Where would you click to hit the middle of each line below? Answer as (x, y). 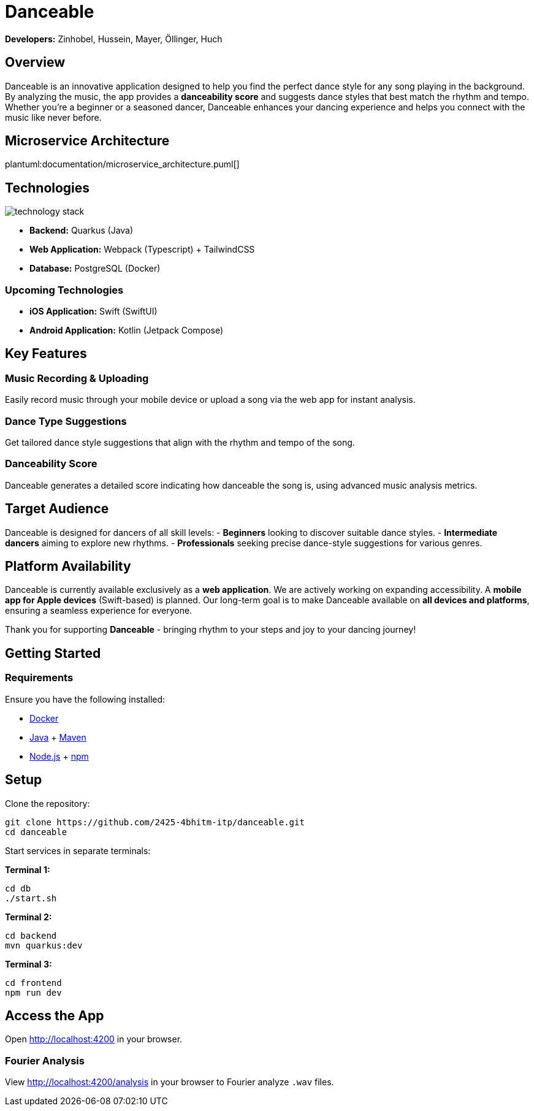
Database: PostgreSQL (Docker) (95, 269)
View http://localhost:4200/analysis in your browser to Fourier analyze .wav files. (170, 1082)
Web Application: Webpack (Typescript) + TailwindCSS (142, 250)
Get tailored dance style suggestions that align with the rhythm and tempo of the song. (180, 442)
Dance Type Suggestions (66, 421)
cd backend (31, 935)
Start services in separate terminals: (78, 850)
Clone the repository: (48, 803)
